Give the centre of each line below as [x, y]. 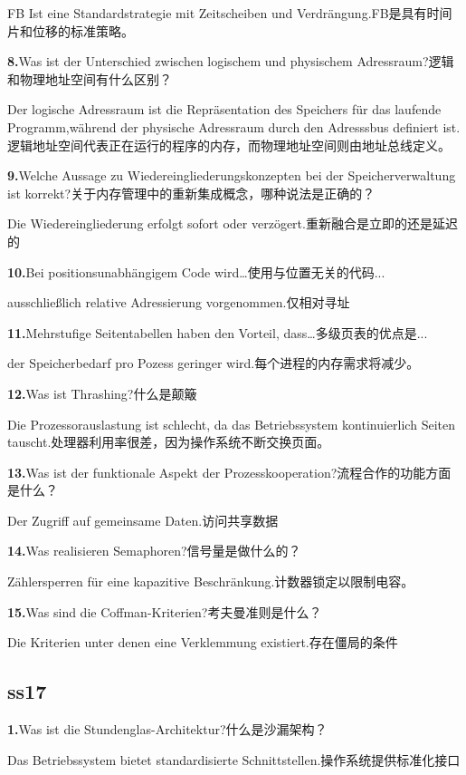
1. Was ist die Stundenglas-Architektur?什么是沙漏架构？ [167, 729]
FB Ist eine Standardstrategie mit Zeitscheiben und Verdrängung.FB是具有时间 [230, 13]
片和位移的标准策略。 [71, 30]
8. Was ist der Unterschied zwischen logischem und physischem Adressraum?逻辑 [231, 61]
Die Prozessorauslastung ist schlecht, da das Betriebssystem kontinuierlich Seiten [231, 424]
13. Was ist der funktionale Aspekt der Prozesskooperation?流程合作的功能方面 [229, 472]
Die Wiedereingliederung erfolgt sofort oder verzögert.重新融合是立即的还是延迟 [233, 223]
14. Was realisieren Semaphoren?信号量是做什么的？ [154, 551]
